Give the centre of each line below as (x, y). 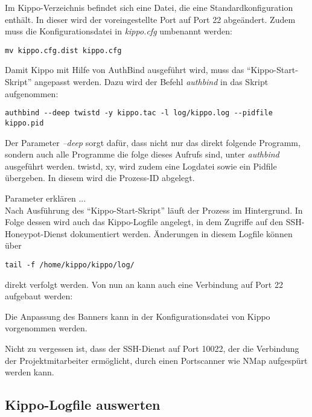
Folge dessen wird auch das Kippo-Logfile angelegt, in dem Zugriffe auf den (144, 222)
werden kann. (30, 372)
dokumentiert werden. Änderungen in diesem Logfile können (181, 233)
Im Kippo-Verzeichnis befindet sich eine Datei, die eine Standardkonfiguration (149, 7)
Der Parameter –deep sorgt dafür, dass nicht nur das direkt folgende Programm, (153, 142)
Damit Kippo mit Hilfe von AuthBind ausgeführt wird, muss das (125, 70)
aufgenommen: (32, 93)
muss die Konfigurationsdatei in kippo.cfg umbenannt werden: (119, 31)
